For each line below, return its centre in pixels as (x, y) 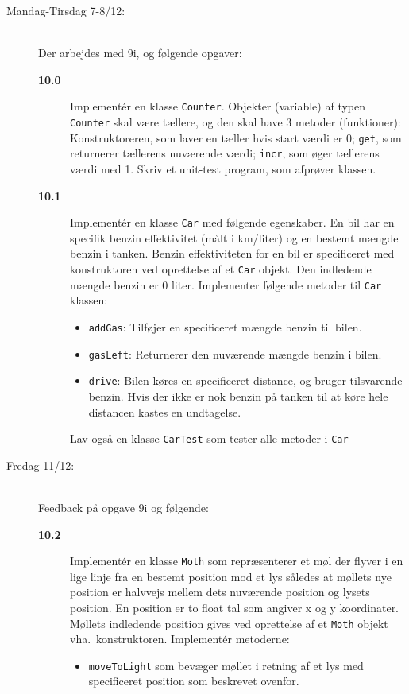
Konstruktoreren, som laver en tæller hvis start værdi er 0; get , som (236, 137)
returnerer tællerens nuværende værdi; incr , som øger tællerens (225, 153)
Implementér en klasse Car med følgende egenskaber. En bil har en (232, 222)
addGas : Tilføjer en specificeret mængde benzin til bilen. (225, 326)
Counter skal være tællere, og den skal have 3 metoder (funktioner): (235, 122)
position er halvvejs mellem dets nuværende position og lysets (220, 592)
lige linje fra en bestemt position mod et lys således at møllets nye (231, 576)
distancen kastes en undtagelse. (165, 411)
